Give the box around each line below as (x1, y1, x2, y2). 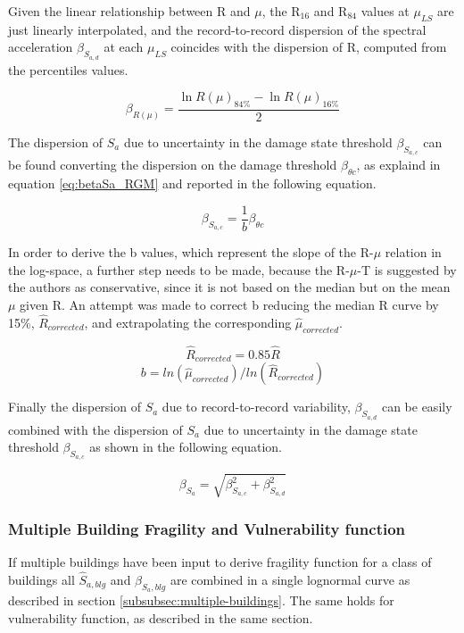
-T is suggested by (357, 260, 457, 279)
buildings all (8, 570, 75, 588)
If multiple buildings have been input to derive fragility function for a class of (8, 553, 432, 571)
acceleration (8, 37, 73, 56)
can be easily (381, 397, 452, 416)
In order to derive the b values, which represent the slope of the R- (8, 243, 374, 262)
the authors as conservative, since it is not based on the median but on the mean (8, 278, 451, 296)
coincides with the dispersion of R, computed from (170, 37, 447, 56)
